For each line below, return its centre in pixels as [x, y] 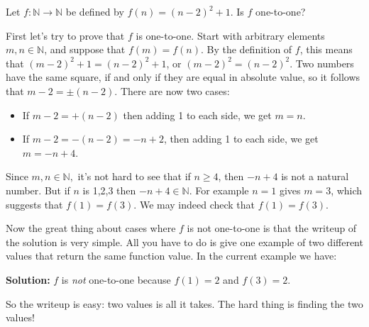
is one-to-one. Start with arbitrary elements [230, 35]
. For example [219, 190]
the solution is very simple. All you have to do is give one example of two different [184, 242]
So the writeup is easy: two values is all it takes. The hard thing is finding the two [184, 303]
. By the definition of [246, 49]
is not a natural [315, 176]
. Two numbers [322, 63]
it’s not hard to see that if [134, 176]
